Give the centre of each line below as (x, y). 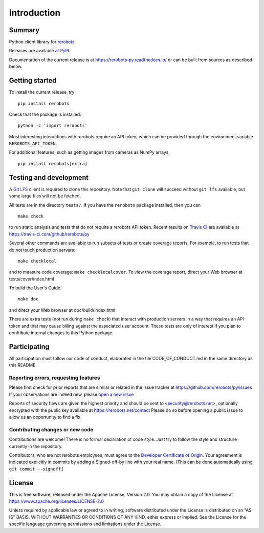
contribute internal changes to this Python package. (61, 333)
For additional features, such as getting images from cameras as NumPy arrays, (89, 152)
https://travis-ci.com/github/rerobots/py (49, 234)
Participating (29, 347)
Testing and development (49, 178)
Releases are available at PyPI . (40, 51)
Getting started (33, 81)
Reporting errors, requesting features (55, 378)
